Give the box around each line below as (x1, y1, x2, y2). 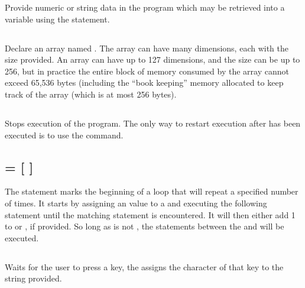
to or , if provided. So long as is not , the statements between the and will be (5, 220, 284, 232)
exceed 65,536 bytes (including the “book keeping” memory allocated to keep (5, 76, 284, 89)
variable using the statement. (5, 12, 110, 25)
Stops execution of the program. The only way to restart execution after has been (5, 117, 301, 129)
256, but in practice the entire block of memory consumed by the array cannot (5, 64, 289, 77)
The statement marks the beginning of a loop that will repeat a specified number (5, 185, 298, 198)
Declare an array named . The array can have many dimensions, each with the (5, 41, 289, 54)
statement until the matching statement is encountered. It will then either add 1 (5, 208, 296, 221)
